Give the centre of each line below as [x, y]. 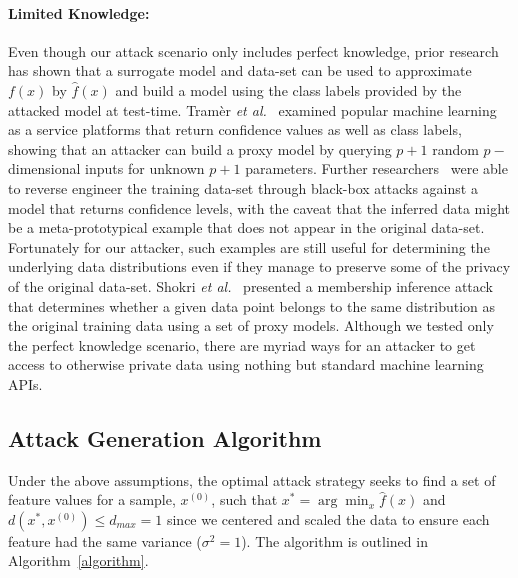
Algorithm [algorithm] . [78, 560]
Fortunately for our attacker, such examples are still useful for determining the [249, 246]
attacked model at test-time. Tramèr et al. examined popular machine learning [252, 109]
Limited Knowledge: [79, 12]
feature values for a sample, [92, 499]
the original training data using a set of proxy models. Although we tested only [251, 325]
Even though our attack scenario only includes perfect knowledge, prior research [253, 50]
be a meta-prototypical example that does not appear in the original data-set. [246, 227]
